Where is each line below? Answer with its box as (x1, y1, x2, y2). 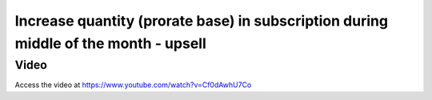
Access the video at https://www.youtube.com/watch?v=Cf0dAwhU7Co (14, 80, 252, 90)
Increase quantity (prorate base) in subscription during (14, 12, 388, 30)
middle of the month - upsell (14, 34, 207, 52)
